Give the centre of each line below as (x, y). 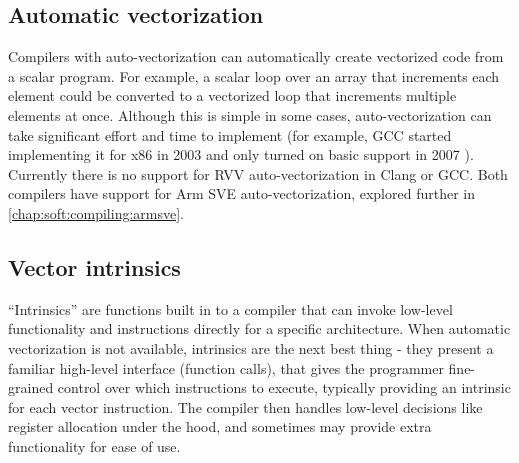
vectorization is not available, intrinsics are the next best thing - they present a (251, 347)
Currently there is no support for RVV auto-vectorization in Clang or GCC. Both (258, 173)
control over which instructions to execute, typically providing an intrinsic (284, 387)
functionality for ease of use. (94, 445)
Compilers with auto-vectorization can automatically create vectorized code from (256, 56)
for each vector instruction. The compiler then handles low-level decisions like (245, 406)
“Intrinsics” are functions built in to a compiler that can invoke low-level (230, 308)
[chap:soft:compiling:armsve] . (96, 212)
